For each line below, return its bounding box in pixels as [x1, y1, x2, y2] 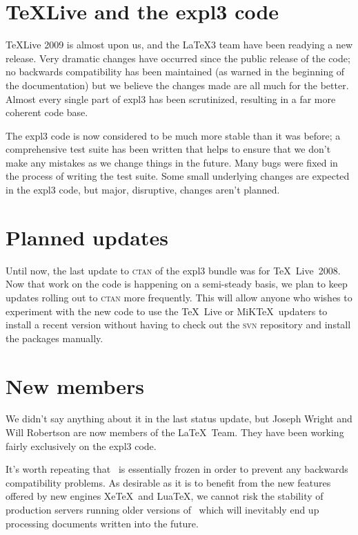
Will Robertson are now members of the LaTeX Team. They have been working [6, 425, 344, 440]
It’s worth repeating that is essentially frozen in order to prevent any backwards [6, 462, 348, 476]
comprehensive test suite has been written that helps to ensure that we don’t [6, 142, 331, 156]
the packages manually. [6, 330, 103, 345]
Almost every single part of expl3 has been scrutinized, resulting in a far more [6, 91, 336, 106]
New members [6, 371, 144, 400]
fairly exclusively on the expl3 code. [6, 438, 157, 453]
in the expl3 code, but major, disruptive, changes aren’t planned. [6, 182, 280, 197]
